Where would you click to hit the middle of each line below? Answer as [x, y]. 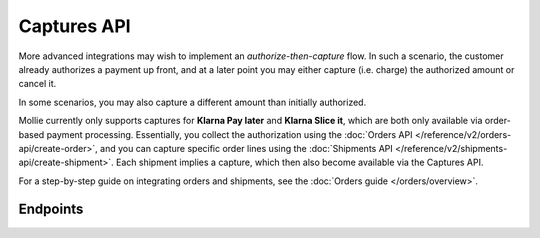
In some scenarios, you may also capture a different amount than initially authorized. [192, 102]
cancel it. [37, 84]
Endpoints [51, 209]
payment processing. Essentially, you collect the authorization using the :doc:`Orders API [229, 134]
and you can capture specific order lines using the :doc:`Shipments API [247, 148]
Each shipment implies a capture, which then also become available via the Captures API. [299, 162]
